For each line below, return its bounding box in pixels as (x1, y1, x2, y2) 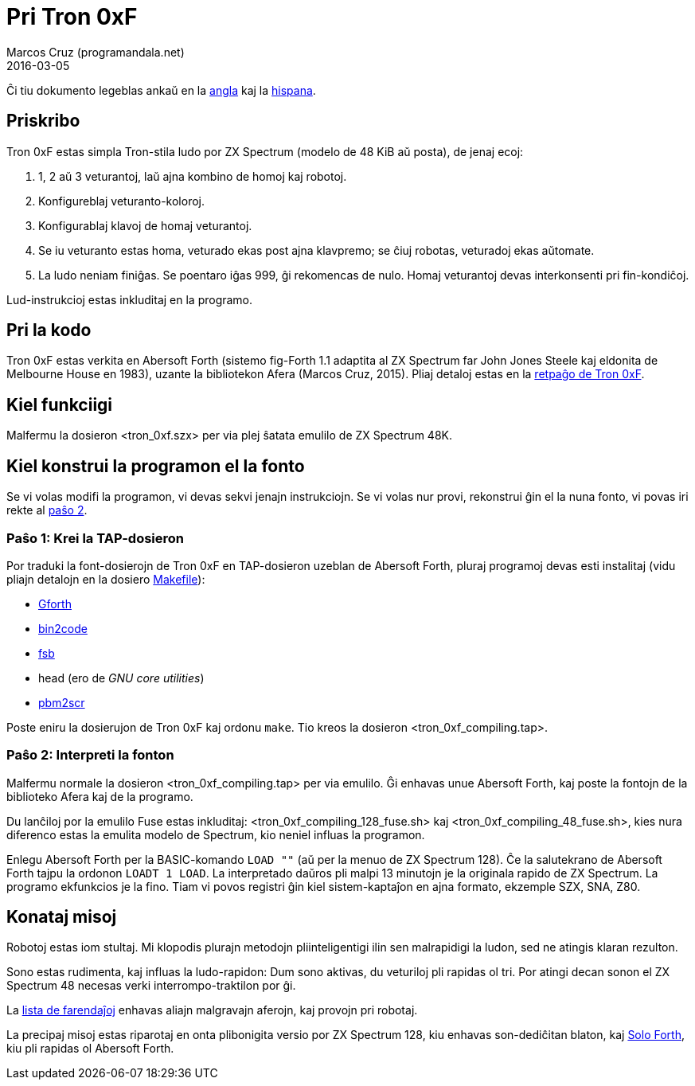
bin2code (38, 621, 88, 635)
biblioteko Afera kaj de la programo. (6, 789, 193, 803)
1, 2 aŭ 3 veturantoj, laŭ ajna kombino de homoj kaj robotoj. (38, 169, 347, 183)
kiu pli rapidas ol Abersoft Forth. (6, 1041, 174, 1056)
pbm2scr (38, 695, 85, 709)
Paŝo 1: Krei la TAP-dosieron (6, 529, 184, 546)
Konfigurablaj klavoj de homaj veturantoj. (38, 218, 252, 232)
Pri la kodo (6, 320, 92, 341)
